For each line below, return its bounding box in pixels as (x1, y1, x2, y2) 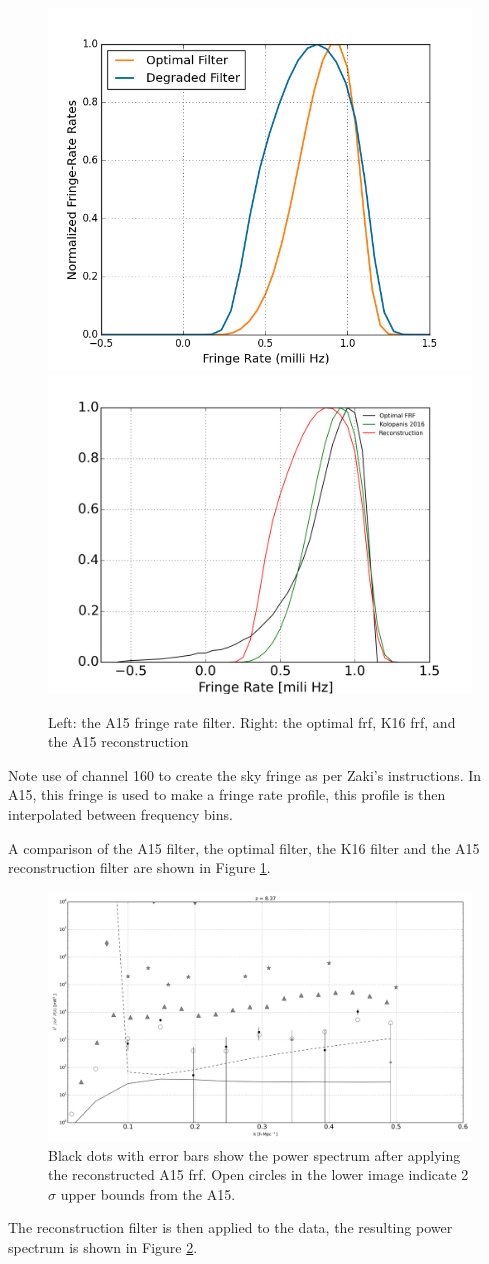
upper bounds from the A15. (60, 1183, 236, 1204)
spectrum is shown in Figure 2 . (8, 1237, 198, 1257)
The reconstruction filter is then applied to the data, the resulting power (8, 1217, 453, 1238)
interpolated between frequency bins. (8, 803, 233, 824)
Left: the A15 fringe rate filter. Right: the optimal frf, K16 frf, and (48, 711, 456, 732)
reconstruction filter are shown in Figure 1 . (8, 857, 271, 878)
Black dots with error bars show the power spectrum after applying (48, 1144, 461, 1165)
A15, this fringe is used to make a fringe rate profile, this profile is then (8, 784, 446, 805)
